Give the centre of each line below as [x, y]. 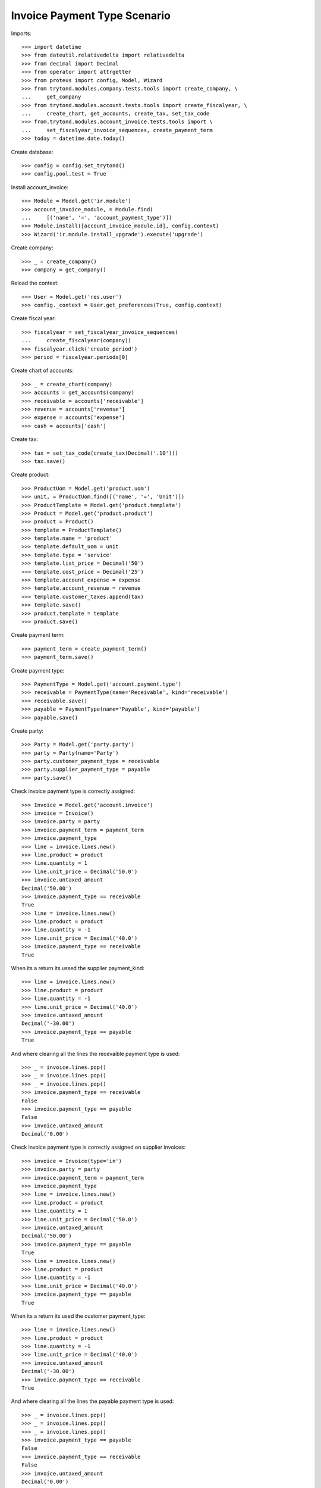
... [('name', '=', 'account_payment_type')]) [97, 218]
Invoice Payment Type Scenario [91, 15]
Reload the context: [35, 283]
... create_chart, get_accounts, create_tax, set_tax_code [116, 114]
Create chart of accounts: [43, 371]
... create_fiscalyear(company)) [77, 340]
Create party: [27, 731]
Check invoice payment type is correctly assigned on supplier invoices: [98, 1147]
